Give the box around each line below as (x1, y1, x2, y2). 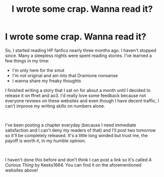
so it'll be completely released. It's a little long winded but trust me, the (5, 132, 148, 138)
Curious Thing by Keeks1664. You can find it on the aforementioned (5, 162, 142, 168)
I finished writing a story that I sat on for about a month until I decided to (5, 87, 151, 93)
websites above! (5, 167, 38, 173)
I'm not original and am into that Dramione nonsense (12, 72, 118, 78)
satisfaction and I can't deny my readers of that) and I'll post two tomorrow (5, 127, 156, 133)
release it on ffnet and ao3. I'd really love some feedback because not (5, 92, 146, 98)
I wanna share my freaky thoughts (12, 78, 81, 84)
